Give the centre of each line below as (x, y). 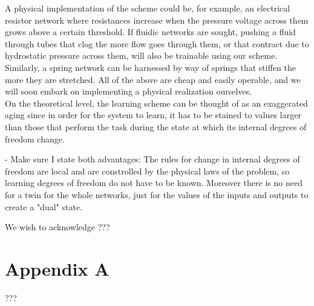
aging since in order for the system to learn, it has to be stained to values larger (153, 115)
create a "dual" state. (44, 206)
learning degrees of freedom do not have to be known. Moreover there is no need (154, 183)
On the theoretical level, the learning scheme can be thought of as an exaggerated (156, 103)
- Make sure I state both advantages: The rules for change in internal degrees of (152, 159)
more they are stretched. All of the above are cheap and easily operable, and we (153, 79)
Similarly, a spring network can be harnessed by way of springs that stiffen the (150, 67)
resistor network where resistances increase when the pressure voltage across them (157, 20)
